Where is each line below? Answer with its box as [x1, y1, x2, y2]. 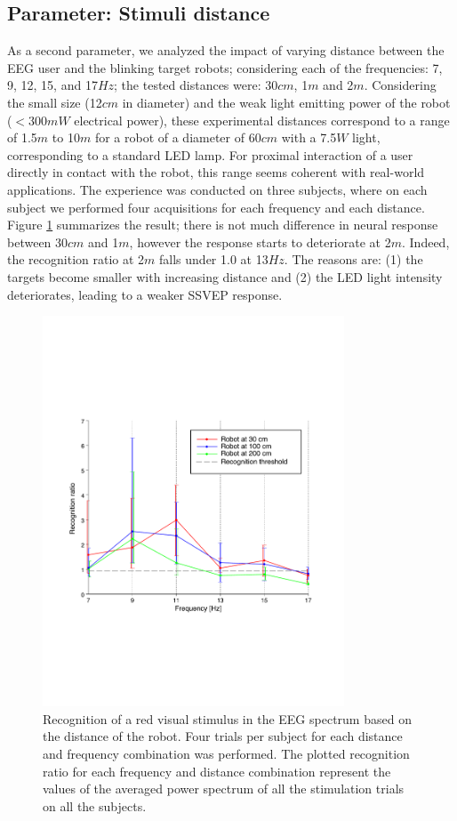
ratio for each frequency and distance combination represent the [43, 761, 391, 780]
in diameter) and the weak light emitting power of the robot [122, 93, 451, 111]
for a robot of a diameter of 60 [94, 128, 261, 147]
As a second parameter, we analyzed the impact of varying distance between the [7, 41, 445, 60]
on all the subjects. [43, 796, 147, 815]
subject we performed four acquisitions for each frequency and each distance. [7, 197, 425, 216]
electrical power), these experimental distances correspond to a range [74, 110, 450, 129]
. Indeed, [401, 232, 450, 251]
